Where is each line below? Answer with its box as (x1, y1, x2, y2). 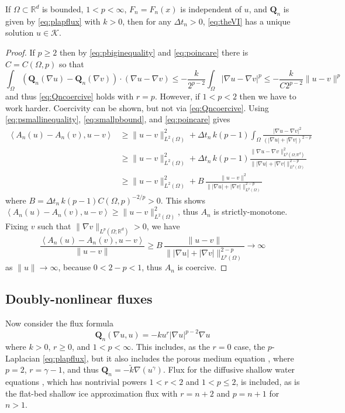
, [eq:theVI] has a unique (202, 15, 291, 27)
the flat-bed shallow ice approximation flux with (5, 387, 178, 399)
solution (5, 26, 34, 39)
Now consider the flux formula (5, 317, 113, 329)
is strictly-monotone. (213, 205, 288, 218)
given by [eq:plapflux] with (5, 15, 101, 27)
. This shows (160, 194, 205, 206)
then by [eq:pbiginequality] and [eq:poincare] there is (59, 46, 249, 58)
